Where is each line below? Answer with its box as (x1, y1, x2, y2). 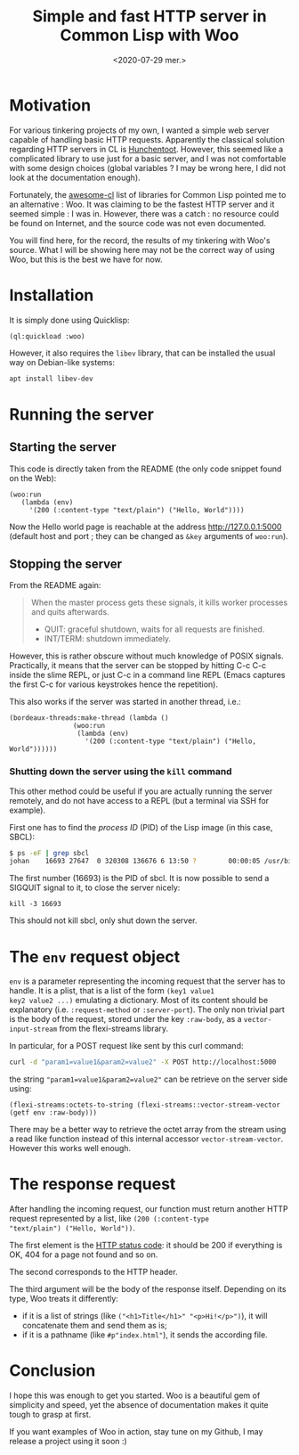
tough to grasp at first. (9, 1410, 92, 1420)
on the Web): (9, 472, 57, 483)
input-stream (9, 1025, 58, 1034)
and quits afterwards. (30, 607, 109, 617)
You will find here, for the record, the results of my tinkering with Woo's (9, 234, 271, 246)
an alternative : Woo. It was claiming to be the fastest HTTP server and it (9, 199, 275, 209)
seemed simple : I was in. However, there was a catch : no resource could (9, 208, 279, 219)
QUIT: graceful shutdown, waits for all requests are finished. (44, 624, 265, 634)
